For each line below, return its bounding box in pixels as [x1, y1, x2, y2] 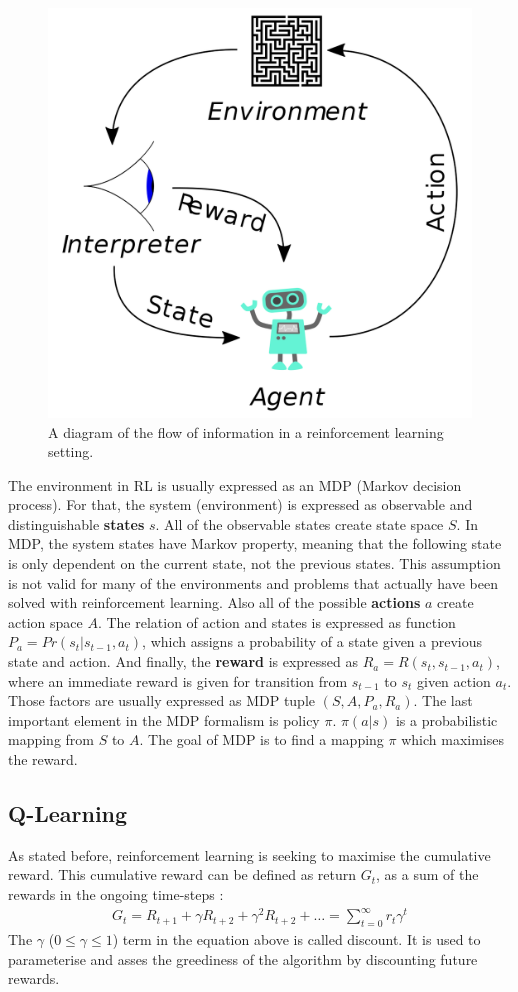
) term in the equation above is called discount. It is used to [112, 928, 481, 949]
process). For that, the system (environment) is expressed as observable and [8, 494, 473, 515]
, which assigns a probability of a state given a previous [142, 631, 483, 652]
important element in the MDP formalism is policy [8, 709, 320, 730]
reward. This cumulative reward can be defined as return [8, 864, 357, 885]
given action [417, 670, 491, 691]
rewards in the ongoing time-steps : [8, 884, 224, 904]
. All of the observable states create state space [155, 513, 444, 534]
